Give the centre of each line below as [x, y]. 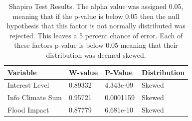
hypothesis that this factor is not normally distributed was [96, 26]
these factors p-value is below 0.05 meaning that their [96, 45]
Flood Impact [28, 110]
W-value [83, 72]
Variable [22, 72]
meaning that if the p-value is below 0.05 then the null [96, 16]
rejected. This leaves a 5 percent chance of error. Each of [96, 35]
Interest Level [28, 85]
